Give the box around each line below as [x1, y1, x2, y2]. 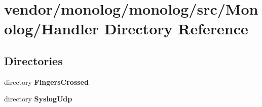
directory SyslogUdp [4, 93, 72, 104]
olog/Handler [4, 18, 99, 39]
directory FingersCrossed [4, 76, 89, 87]
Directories [4, 52, 63, 68]
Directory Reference [104, 18, 248, 39]
